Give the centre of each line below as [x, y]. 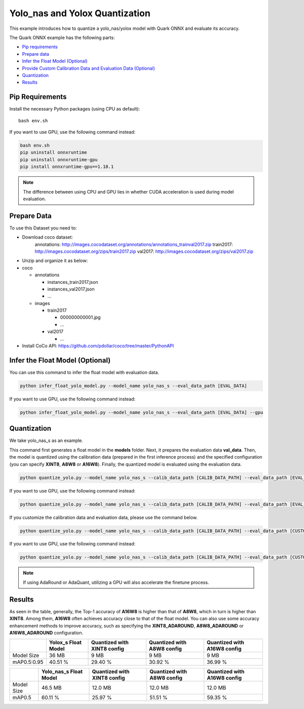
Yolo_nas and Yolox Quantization [80, 13]
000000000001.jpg [80, 317]
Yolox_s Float [65, 643]
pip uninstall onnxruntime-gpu [59, 159]
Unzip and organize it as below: [55, 260]
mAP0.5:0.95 [28, 662]
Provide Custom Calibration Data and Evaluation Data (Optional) [89, 68]
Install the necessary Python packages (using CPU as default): [75, 109]
